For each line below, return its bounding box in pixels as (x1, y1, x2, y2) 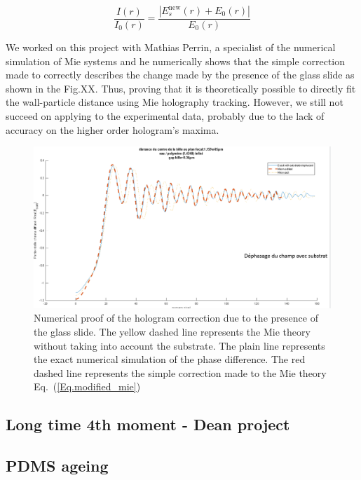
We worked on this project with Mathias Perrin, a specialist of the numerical (6, 40, 336, 55)
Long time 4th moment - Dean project (6, 413, 290, 435)
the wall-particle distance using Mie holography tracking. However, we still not (6, 95, 343, 109)
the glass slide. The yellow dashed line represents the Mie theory (34, 324, 311, 338)
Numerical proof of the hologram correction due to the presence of (34, 310, 318, 325)
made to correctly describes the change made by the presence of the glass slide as (6, 67, 355, 82)
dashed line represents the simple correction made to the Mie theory (34, 365, 327, 380)
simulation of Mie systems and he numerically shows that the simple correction (6, 53, 346, 68)
